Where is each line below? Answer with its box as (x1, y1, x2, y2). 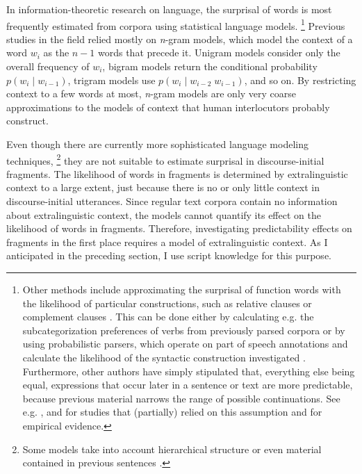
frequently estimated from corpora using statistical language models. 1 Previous (6, 16, 345, 33)
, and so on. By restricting (244, 72, 356, 87)
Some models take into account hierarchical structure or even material (22, 441, 322, 456)
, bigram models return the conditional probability (102, 59, 318, 74)
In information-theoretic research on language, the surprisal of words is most (6, 2, 332, 16)
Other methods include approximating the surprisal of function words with (22, 282, 341, 296)
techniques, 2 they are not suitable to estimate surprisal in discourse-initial (6, 151, 324, 167)
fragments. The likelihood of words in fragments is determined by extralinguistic (6, 166, 348, 181)
